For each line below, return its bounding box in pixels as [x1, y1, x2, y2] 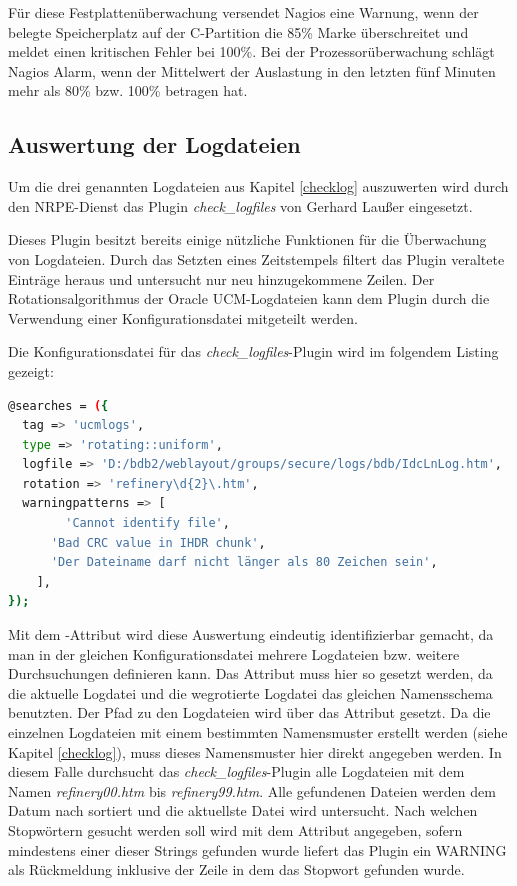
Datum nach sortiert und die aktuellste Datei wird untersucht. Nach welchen [8, 800, 478, 821]
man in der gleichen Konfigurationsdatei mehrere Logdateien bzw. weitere [8, 643, 460, 664]
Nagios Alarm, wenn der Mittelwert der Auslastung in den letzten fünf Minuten [8, 60, 496, 81]
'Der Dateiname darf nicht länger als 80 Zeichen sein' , [50, 555, 438, 570]
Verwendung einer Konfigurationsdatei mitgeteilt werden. [8, 307, 358, 328]
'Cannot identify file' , [65, 516, 230, 531]
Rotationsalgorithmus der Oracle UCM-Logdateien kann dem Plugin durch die [8, 288, 490, 309]
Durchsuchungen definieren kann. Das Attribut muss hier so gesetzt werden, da [8, 663, 493, 684]
